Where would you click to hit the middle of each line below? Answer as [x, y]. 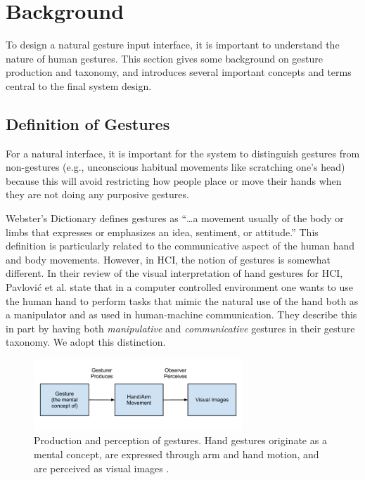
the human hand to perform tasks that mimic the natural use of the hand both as [182, 300]
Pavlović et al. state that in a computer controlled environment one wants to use [180, 287]
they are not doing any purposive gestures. [97, 194]
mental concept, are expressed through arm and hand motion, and [177, 454]
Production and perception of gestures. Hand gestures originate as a [180, 440]
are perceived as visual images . [102, 468]
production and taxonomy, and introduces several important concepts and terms [179, 72]
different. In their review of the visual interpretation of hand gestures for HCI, [174, 273]
